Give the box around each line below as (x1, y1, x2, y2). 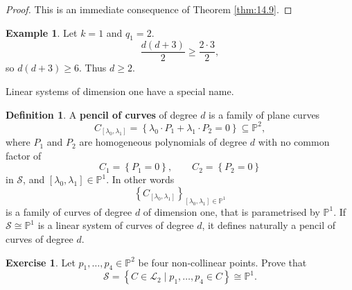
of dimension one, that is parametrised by (143, 204, 320, 219)
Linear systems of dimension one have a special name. (6, 84, 234, 99)
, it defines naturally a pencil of (202, 218, 336, 232)
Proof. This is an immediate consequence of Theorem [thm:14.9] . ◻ (6, 2, 292, 16)
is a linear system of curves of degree (37, 218, 194, 232)
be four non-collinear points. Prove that (138, 255, 307, 269)
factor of (6, 148, 42, 162)
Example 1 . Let (6, 25, 78, 40)
